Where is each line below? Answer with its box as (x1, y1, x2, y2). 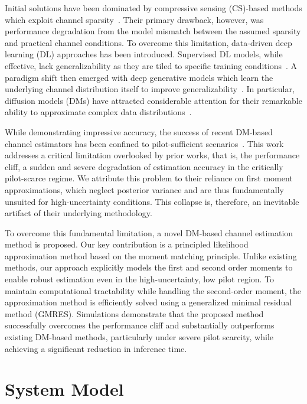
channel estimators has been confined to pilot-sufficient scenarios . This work (5, 137, 284, 149)
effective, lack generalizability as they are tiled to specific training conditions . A (5, 59, 298, 71)
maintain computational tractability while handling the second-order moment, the (5, 284, 301, 297)
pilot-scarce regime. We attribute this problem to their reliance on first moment (5, 172, 293, 184)
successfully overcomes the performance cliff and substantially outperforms (5, 319, 275, 331)
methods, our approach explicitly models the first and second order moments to (5, 261, 293, 273)
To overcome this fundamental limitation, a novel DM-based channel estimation (5, 226, 293, 239)
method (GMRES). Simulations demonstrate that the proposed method (5, 307, 264, 320)
